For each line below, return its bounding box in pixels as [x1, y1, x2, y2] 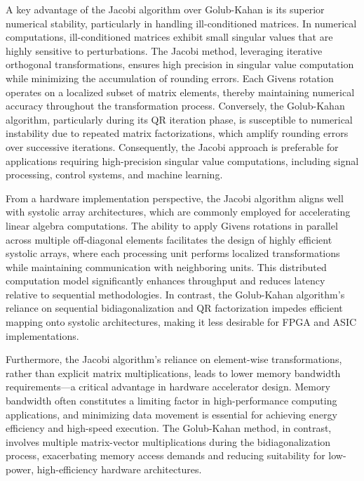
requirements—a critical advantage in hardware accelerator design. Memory [6, 379, 330, 394]
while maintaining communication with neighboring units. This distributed [6, 259, 327, 274]
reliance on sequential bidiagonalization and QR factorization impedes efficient [6, 301, 343, 315]
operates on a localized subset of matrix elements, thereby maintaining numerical [6, 84, 355, 99]
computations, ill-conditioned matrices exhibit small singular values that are [6, 29, 333, 44]
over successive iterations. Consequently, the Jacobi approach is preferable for [6, 139, 339, 154]
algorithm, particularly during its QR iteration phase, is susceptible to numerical [6, 112, 353, 126]
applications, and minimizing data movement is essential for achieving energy [6, 407, 337, 421]
